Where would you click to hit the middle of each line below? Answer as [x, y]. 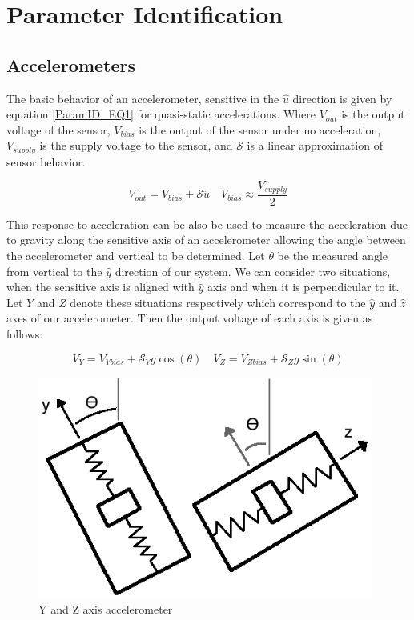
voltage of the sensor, [58, 129]
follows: [25, 334]
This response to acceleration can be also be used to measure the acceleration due [207, 224]
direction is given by [342, 98]
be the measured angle [332, 256]
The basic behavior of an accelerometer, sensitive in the [143, 98]
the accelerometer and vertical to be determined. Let [136, 256]
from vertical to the [54, 271]
